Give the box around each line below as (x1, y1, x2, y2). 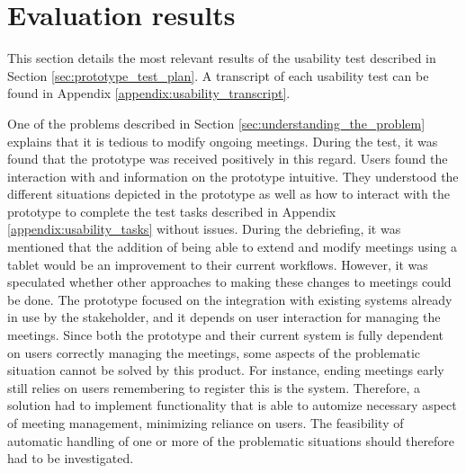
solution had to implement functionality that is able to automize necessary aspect (7, 396, 457, 415)
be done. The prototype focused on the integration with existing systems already (7, 290, 453, 308)
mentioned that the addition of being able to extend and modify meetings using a (7, 237, 457, 256)
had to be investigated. (7, 449, 134, 468)
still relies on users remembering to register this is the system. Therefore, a (7, 378, 421, 397)
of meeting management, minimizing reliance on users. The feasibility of (7, 414, 404, 432)
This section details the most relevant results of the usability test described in (7, 49, 436, 67)
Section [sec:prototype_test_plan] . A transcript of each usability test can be (7, 66, 429, 85)
